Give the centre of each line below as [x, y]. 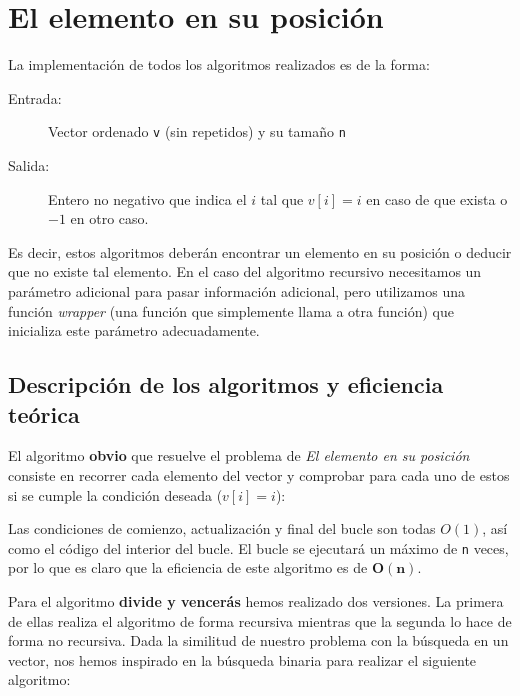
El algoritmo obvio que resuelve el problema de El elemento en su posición [239, 455]
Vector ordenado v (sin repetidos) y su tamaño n [197, 131]
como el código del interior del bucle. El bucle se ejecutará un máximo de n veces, [258, 547]
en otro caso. [109, 218]
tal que [282, 198]
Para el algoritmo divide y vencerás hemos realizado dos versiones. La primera [256, 600]
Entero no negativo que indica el [147, 198]
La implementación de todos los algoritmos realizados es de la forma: [219, 64]
